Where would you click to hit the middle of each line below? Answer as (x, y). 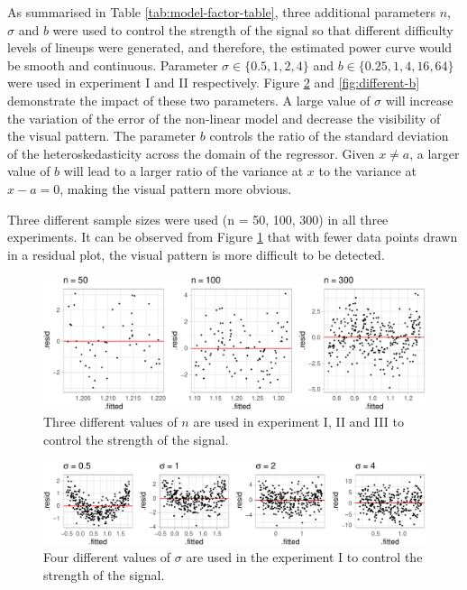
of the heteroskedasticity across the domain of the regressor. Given (191, 153)
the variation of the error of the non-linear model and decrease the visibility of (224, 118)
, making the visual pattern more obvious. (176, 188)
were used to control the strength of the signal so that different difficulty (253, 29)
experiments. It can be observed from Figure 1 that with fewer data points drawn (233, 237)
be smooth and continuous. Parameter (113, 65)
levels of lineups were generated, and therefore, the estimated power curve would (230, 47)
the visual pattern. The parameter (102, 136)
